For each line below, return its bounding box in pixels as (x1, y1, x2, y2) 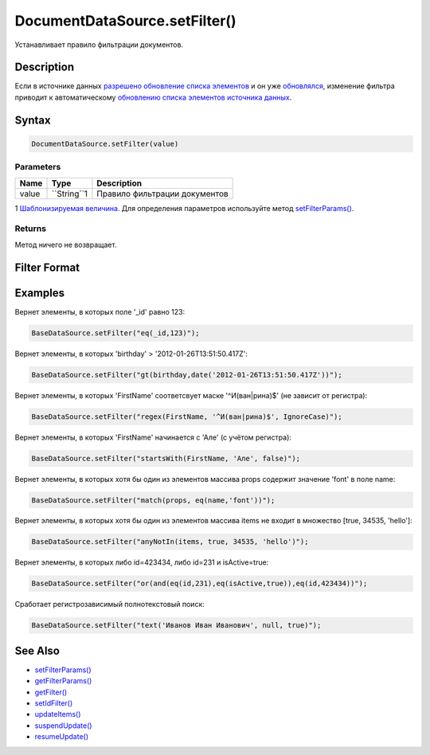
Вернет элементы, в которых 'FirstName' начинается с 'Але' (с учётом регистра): (14, 432, 292, 442)
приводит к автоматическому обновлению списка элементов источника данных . (14, 92, 292, 102)
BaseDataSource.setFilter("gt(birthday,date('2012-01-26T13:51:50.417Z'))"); (31, 370, 342, 379)
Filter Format (14, 260, 80, 274)
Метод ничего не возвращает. (14, 240, 117, 249)
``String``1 (51, 188, 88, 199)
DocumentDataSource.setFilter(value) (31, 139, 179, 148)
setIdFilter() (34, 698, 73, 708)
